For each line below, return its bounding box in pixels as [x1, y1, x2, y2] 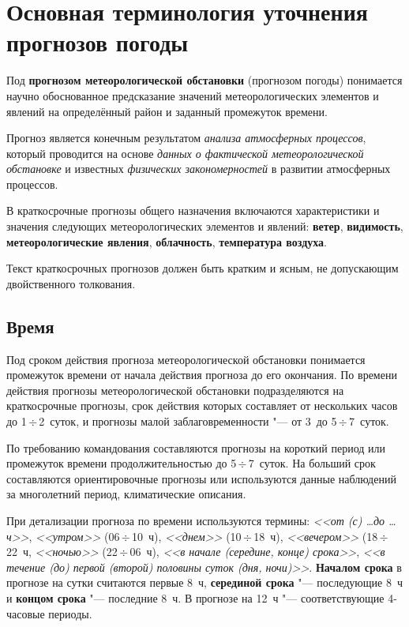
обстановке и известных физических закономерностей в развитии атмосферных [6, 160, 391, 177]
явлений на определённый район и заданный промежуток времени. [6, 103, 328, 119]
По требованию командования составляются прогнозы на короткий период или [6, 439, 386, 456]
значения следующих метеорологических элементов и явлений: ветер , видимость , [6, 218, 403, 235]
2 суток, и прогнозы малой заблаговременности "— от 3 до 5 [39, 413, 337, 430]
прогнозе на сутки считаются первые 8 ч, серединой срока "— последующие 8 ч [6, 574, 403, 591]
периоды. [48, 605, 92, 621]
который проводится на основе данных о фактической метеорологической [6, 145, 364, 161]
